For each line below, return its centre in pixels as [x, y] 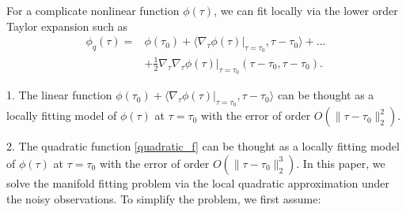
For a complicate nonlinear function [93, 10]
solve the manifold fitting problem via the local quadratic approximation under [198, 182]
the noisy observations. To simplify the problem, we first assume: [164, 198]
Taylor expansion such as [67, 26]
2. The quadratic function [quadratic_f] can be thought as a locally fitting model [203, 146]
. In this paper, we [341, 163]
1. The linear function [59, 95]
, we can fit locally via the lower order [306, 10]
